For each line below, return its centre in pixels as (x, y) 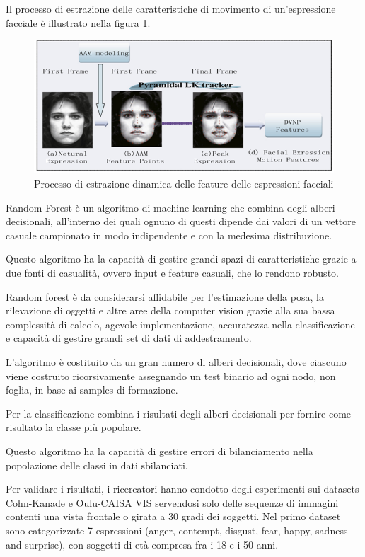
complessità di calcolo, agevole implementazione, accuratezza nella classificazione (180, 324)
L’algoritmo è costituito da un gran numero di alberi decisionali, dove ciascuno (176, 361)
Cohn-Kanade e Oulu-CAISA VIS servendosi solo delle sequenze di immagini (172, 502)
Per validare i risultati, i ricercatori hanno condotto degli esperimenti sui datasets (182, 489)
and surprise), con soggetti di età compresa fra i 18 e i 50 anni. (142, 544)
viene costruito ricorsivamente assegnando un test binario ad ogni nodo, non (171, 375)
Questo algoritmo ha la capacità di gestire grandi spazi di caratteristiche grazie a (181, 259)
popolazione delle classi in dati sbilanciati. (97, 465)
